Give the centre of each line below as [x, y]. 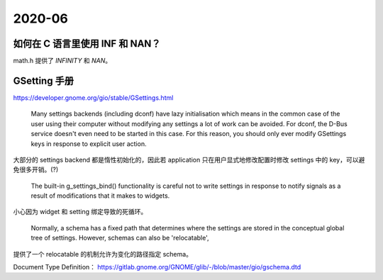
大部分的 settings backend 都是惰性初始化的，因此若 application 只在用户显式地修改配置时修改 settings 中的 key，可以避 [189, 159]
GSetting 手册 [44, 80]
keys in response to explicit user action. [89, 144]
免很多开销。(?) [36, 169]
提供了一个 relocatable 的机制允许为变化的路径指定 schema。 [103, 254]
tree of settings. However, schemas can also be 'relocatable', [120, 238]
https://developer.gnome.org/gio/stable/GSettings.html [93, 97]
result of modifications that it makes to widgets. [100, 196]
